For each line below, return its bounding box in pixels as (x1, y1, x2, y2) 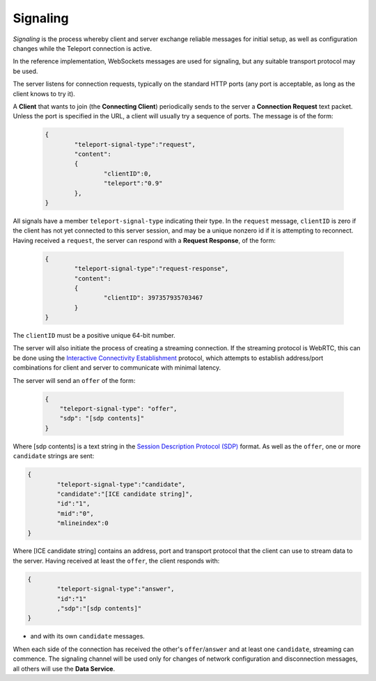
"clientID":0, (103, 169, 152, 178)
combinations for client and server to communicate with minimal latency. (13, 363, 221, 372)
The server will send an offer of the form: (13, 376, 136, 384)
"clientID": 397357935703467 (103, 294, 203, 302)
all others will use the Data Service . (13, 664, 116, 673)
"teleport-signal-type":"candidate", (56, 480, 186, 488)
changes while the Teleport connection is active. (13, 44, 152, 52)
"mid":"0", (56, 509, 94, 517)
